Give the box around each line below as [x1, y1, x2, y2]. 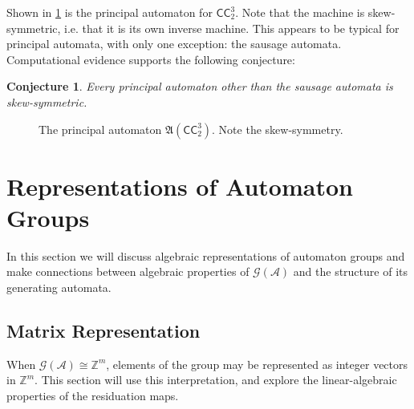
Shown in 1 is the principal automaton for [6, 4, 213, 20]
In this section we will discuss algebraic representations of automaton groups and [6, 247, 405, 264]
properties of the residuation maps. [6, 387, 179, 404]
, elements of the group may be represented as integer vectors [106, 355, 408, 372]
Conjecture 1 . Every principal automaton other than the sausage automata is [6, 78, 393, 95]
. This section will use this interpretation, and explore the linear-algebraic [34, 371, 397, 388]
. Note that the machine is [235, 4, 365, 20]
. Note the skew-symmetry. [212, 120, 343, 137]
